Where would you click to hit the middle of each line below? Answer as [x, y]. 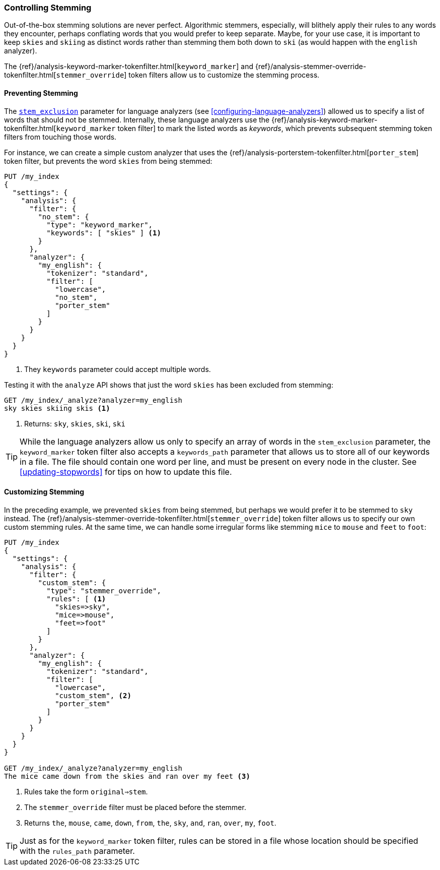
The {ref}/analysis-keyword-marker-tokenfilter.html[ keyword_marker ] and [129, 67]
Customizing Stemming [44, 492]
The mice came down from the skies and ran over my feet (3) [127, 776]
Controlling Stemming [48, 8]
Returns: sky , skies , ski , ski [75, 423]
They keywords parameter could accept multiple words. [118, 369]
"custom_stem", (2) [93, 695]
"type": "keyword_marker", [100, 225]
